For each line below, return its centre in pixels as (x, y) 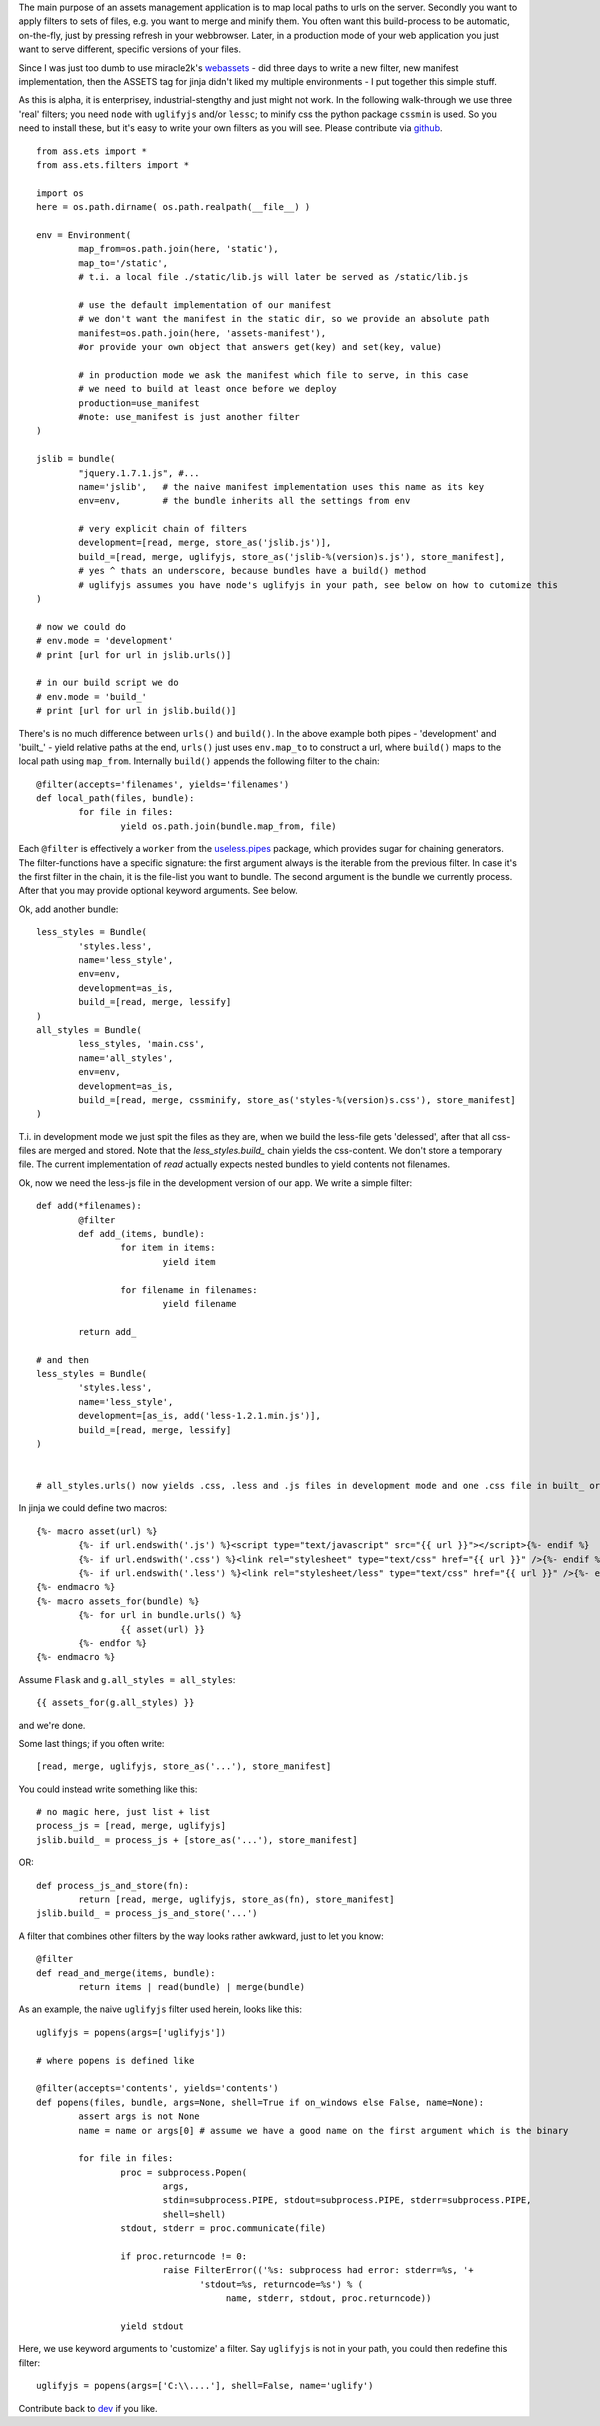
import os (60, 193)
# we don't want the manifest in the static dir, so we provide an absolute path (284, 319)
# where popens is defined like (115, 2060)
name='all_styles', (126, 1058)
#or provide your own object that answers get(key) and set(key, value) (260, 346)
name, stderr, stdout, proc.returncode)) (328, 2298)
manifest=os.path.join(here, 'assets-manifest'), (202, 333)
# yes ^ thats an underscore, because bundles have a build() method (252, 571)
